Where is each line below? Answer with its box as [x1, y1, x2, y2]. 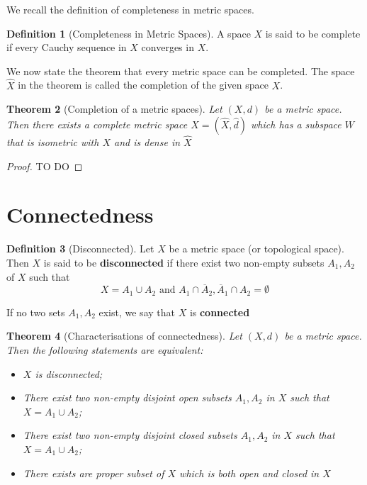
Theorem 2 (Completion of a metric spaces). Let [6, 101, 222, 116]
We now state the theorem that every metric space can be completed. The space [6, 63, 355, 78]
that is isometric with [6, 135, 99, 149]
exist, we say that [98, 304, 175, 319]
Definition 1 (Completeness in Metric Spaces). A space [6, 26, 251, 40]
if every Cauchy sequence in [6, 40, 127, 55]
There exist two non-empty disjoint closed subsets [23, 428, 237, 442]
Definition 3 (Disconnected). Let [6, 241, 154, 256]
